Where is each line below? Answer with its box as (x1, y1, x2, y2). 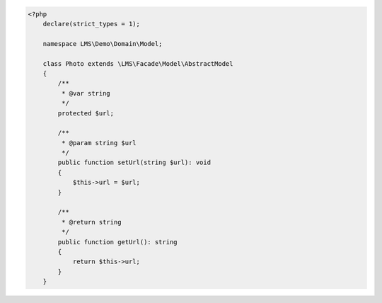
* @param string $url (61, 139, 137, 147)
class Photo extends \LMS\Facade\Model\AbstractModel (42, 59, 233, 67)
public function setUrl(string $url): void (57, 159, 212, 166)
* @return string (61, 218, 122, 226)
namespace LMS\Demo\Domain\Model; (42, 40, 163, 47)
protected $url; (57, 109, 115, 117)
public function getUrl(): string (57, 238, 178, 246)
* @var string (61, 89, 111, 97)
